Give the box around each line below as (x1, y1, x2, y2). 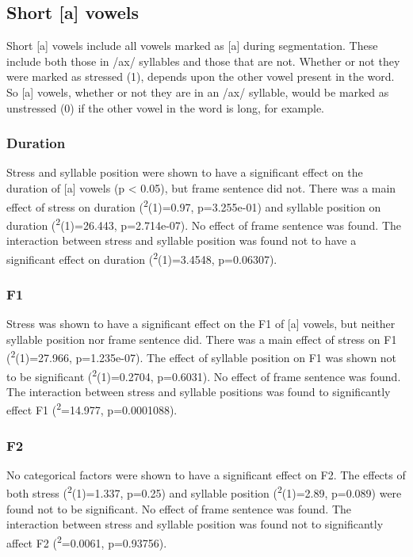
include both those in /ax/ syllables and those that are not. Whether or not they (6, 52, 400, 69)
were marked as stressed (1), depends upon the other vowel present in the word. (6, 68, 395, 85)
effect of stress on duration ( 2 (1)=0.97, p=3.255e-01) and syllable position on (6, 196, 381, 215)
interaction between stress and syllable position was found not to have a (6, 232, 357, 249)
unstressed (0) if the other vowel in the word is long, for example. (6, 99, 325, 116)
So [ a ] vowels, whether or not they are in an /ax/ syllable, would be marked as (6, 83, 389, 100)
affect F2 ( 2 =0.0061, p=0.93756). (6, 532, 167, 551)
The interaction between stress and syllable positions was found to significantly (6, 383, 391, 399)
